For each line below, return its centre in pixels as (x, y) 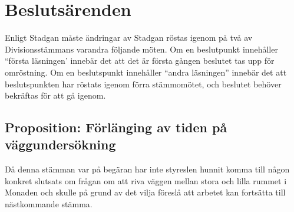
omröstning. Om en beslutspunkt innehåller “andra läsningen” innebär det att (146, 72)
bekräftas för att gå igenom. (55, 95)
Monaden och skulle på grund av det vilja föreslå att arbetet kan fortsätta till (145, 192)
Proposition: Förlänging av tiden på (116, 127)
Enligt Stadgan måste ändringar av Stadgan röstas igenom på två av (129, 37)
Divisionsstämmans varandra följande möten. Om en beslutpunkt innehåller (141, 49)
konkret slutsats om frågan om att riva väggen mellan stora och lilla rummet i (146, 180)
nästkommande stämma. (49, 204)
